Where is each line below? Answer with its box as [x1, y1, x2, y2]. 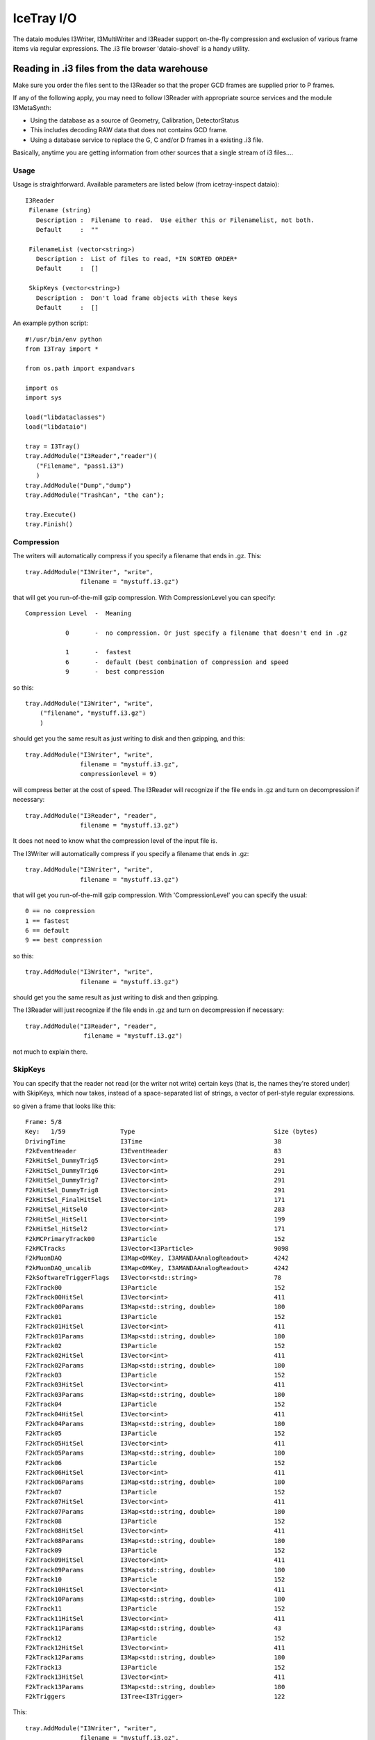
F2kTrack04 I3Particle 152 [25, 1400, 285, 1409]
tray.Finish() [25, 521, 73, 528]
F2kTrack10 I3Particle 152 [25, 1576, 285, 1583]
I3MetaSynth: [12, 103, 51, 111]
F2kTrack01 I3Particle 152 [25, 1313, 285, 1320]
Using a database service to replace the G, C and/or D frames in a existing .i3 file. [30, 136, 264, 144]
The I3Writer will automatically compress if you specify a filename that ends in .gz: [12, 849, 249, 857]
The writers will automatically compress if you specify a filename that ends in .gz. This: [12, 552, 262, 560]
